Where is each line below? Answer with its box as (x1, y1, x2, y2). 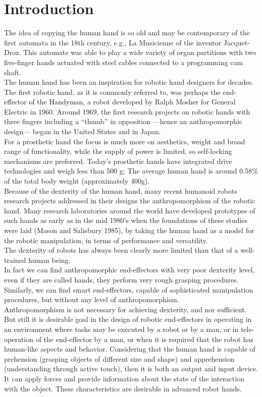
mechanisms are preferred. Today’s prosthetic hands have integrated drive (4, 155, 232, 166)
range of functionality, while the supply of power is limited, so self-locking (4, 146, 232, 156)
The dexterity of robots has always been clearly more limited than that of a (4, 245, 238, 255)
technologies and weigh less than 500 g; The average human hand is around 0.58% (4, 165, 258, 176)
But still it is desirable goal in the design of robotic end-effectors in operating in (4, 314, 252, 324)
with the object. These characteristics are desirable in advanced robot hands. (4, 383, 242, 393)
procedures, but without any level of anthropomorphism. (4, 294, 179, 305)
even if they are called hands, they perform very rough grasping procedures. (4, 274, 239, 285)
